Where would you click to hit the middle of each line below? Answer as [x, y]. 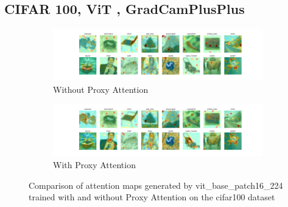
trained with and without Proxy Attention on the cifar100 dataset [152, 197]
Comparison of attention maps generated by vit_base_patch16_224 [156, 185]
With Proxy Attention [94, 164]
